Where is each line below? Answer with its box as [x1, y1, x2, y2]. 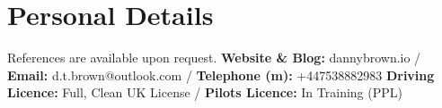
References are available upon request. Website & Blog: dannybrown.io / [7, 48, 421, 67]
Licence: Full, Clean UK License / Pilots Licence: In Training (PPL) [7, 83, 402, 102]
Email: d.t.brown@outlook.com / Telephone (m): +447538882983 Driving [7, 65, 435, 84]
